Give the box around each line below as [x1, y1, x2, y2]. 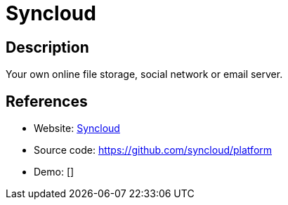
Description [6, 38, 89, 56]
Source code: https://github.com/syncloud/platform [34, 144, 273, 157]
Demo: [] [34, 166, 74, 178]
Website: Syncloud [34, 122, 120, 135]
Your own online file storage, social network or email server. [6, 68, 283, 81]
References [6, 92, 88, 110]
